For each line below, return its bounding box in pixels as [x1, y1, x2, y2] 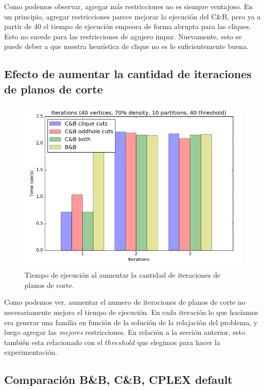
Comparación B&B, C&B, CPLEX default [4, 372, 233, 387]
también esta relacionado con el [4, 336, 103, 347]
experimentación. [4, 347, 57, 357]
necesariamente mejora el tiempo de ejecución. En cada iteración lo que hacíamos [4, 306, 258, 317]
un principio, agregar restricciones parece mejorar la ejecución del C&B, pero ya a [4, 11, 261, 21]
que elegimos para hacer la [137, 336, 221, 347]
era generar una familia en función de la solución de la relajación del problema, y [4, 316, 258, 327]
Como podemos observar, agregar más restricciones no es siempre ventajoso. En [4, 1, 253, 11]
